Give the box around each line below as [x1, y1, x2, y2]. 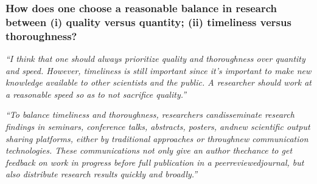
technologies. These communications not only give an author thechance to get [5, 144, 293, 157]
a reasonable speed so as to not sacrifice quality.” [5, 87, 187, 100]
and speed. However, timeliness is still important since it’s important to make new [5, 64, 312, 77]
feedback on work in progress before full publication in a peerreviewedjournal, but [5, 155, 304, 168]
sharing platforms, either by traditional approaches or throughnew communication [5, 132, 308, 145]
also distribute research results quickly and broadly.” [5, 168, 198, 180]
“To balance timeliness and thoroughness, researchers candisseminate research [5, 108, 294, 121]
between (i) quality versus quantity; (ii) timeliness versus [5, 14, 291, 29]
